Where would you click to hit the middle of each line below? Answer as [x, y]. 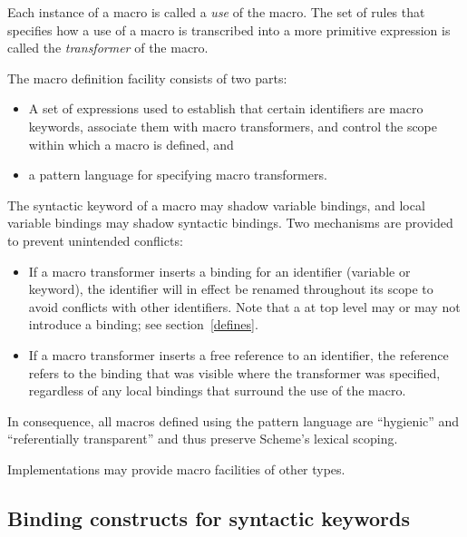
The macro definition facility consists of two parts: [147, 78]
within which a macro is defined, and [131, 144]
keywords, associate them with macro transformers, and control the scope [233, 126]
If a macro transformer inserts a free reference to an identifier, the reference [238, 354]
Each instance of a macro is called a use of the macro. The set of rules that [216, 12]
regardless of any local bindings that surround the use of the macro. [217, 391]
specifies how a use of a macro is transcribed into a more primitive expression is [229, 29]
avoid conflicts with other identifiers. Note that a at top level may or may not [244, 306]
